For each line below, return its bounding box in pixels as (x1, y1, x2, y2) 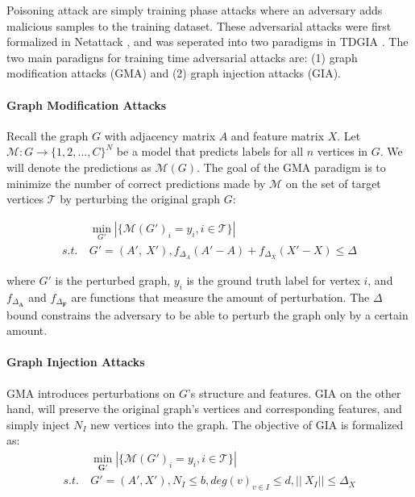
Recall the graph (6, 127, 89, 144)
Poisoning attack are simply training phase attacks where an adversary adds (6, 2, 383, 18)
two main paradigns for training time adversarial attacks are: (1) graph (6, 48, 358, 65)
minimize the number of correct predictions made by (6, 174, 266, 191)
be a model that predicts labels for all (116, 143, 304, 160)
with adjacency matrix (104, 127, 216, 144)
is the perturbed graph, (55, 271, 171, 288)
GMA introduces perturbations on (6, 384, 176, 401)
